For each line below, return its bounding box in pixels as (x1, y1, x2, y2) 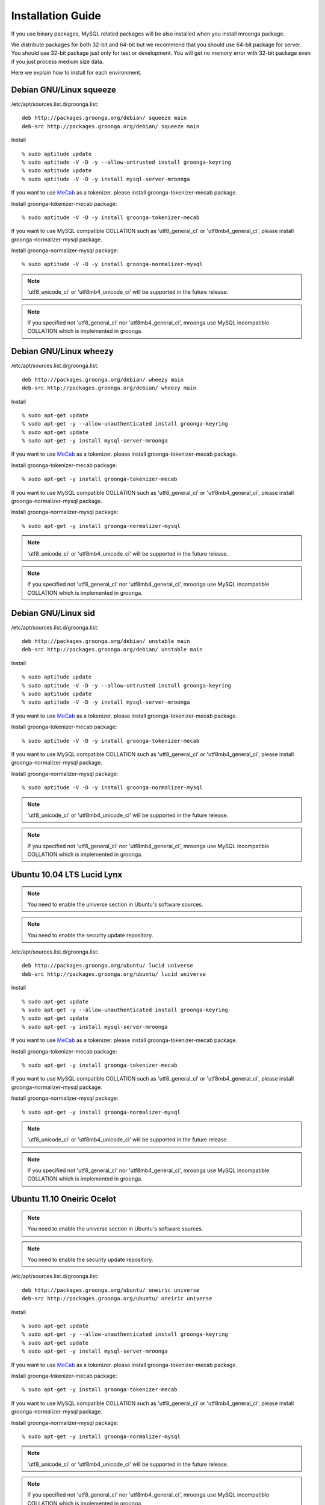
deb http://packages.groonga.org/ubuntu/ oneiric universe (22, 1286, 200, 1294)
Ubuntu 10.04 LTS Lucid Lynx (11, 869, 123, 880)
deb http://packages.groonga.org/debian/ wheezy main (22, 376, 184, 383)
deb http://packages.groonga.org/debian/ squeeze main (22, 114, 187, 122)
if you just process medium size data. (11, 58, 104, 65)
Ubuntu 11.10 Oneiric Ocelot (11, 1194, 117, 1204)
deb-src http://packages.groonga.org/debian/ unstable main (22, 646, 203, 653)
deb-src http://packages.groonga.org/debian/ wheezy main (22, 385, 197, 391)
